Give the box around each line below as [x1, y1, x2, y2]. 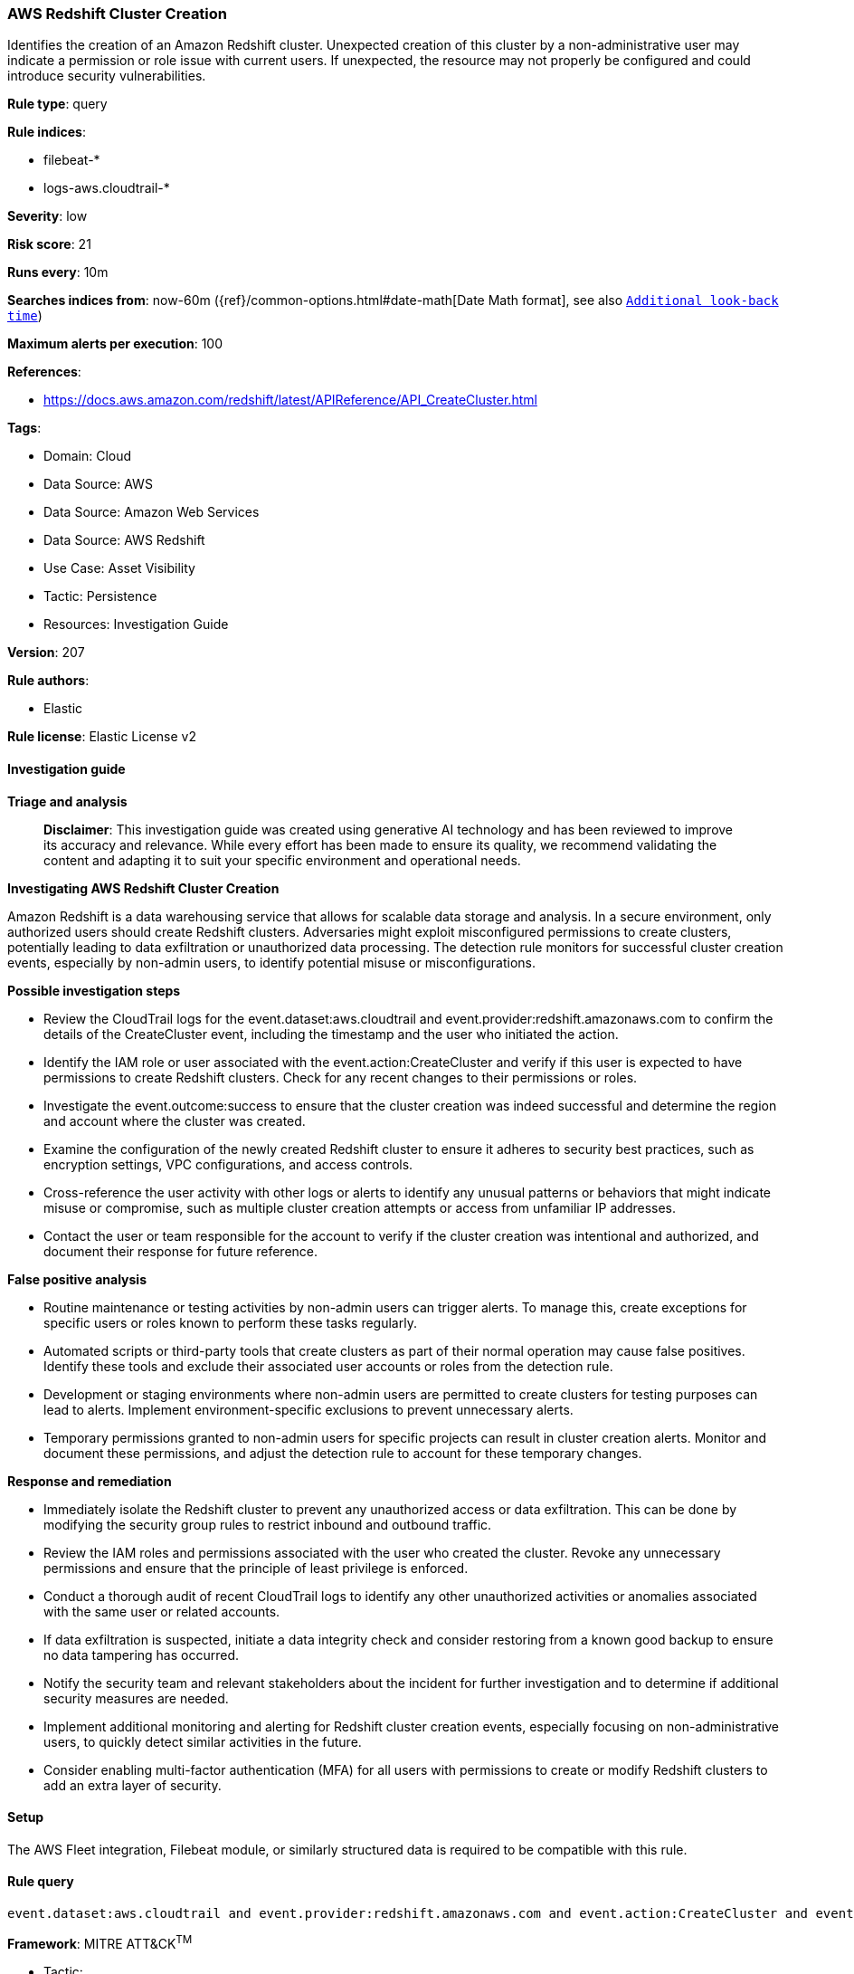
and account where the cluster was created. [43, 1112, 306, 1129]
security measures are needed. [43, 1690, 229, 1706]
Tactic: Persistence [43, 588, 157, 605]
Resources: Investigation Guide [43, 616, 229, 633]
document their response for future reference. [43, 1243, 318, 1259]
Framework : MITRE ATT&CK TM [7, 1933, 193, 1951]
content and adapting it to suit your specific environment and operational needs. [43, 852, 521, 868]
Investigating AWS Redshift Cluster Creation [7, 880, 280, 896]
